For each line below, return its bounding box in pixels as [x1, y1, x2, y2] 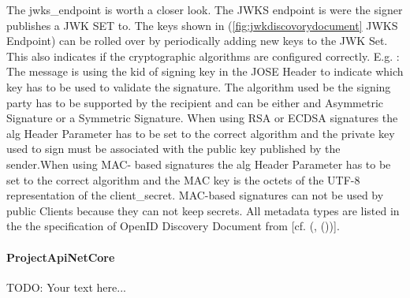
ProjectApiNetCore [6, 248, 115, 265]
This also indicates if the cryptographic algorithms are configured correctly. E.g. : [6, 47, 400, 64]
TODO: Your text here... [6, 278, 126, 295]
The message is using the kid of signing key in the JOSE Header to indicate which [6, 63, 404, 80]
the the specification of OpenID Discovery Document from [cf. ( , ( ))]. [6, 218, 340, 234]
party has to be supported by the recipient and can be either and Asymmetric [6, 94, 383, 110]
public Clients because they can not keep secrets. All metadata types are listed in [6, 202, 400, 218]
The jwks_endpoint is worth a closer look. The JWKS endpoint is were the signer [6, 2, 403, 17]
